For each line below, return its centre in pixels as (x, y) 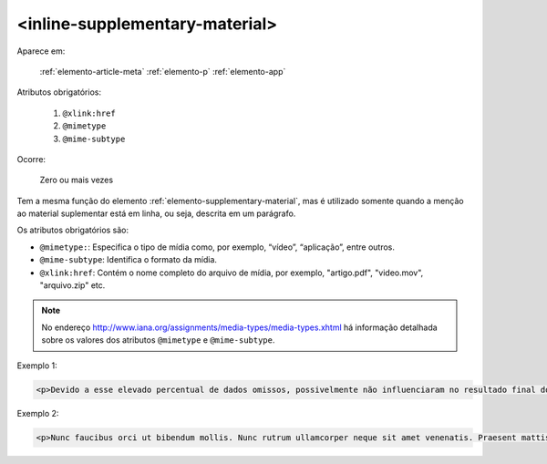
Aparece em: (41, 51)
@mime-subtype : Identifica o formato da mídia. (129, 260)
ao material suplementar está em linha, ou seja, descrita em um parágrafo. (156, 213)
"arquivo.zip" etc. (72, 285)
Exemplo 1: (37, 366)
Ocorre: (31, 159)
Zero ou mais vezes (77, 180)
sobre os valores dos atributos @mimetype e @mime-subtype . (158, 340)
